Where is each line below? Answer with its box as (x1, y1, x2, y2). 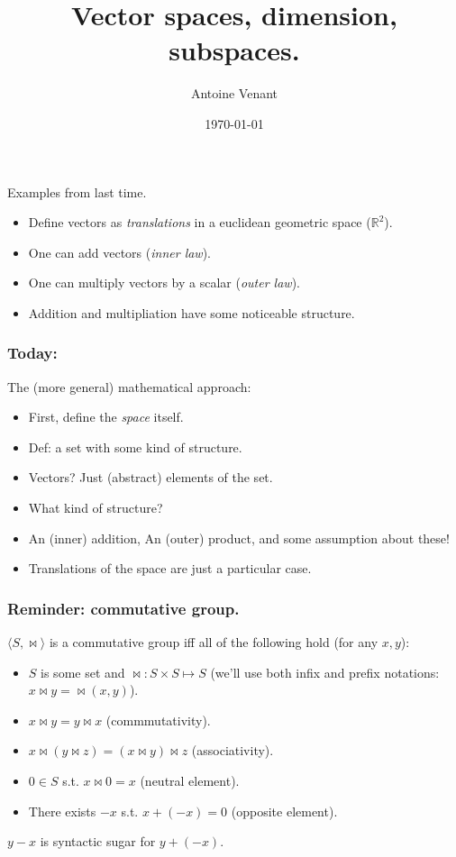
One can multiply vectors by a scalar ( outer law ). (28, 273, 300, 292)
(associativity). (191, 741, 274, 760)
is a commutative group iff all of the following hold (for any (49, 633, 378, 652)
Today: (7, 342, 58, 364)
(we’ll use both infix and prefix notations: (210, 662, 440, 681)
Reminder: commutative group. (7, 597, 240, 619)
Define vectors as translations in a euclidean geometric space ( (28, 213, 371, 232)
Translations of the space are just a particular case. (28, 559, 312, 578)
